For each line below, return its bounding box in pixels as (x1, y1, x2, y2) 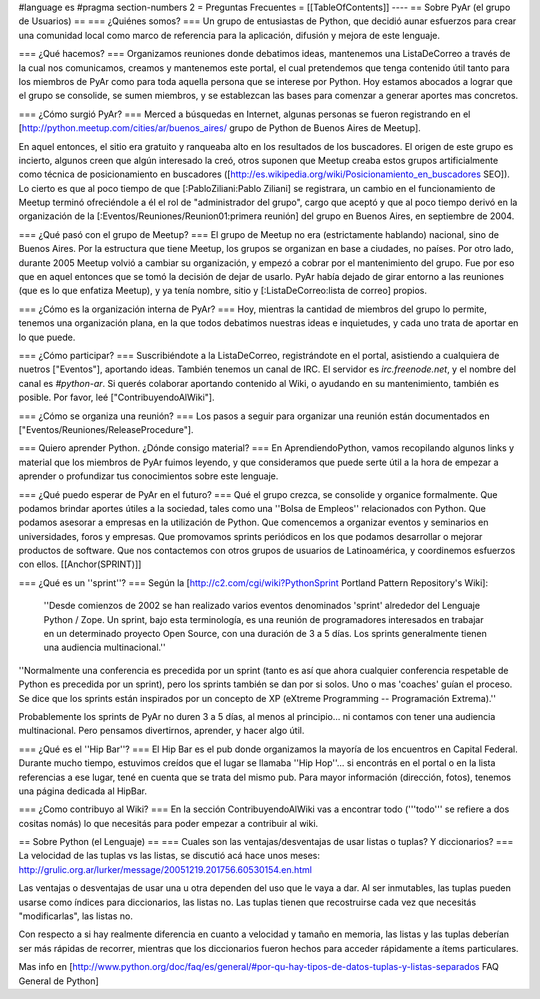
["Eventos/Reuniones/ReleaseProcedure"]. (18, 423, 194, 435)
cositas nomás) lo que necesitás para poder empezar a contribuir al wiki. (18, 817, 319, 829)
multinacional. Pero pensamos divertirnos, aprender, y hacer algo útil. (18, 725, 305, 737)
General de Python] (18, 975, 99, 987)
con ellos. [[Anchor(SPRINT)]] (18, 558, 142, 570)
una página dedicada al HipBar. (18, 785, 148, 797)
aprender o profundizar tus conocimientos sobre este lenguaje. (18, 470, 279, 482)
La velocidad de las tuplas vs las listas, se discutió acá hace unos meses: (18, 850, 320, 862)
